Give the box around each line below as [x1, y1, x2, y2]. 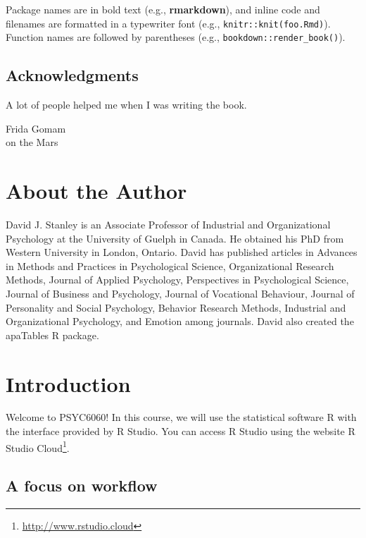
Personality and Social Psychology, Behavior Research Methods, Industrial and [6, 300, 346, 314]
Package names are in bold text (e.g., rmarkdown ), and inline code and [6, 2, 320, 16]
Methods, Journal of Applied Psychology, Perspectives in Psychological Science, [6, 272, 349, 287]
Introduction [6, 369, 131, 398]
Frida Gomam [6, 121, 66, 135]
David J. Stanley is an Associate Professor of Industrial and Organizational [6, 217, 331, 232]
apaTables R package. [6, 327, 99, 342]
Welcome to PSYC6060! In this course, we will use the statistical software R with [6, 410, 357, 424]
